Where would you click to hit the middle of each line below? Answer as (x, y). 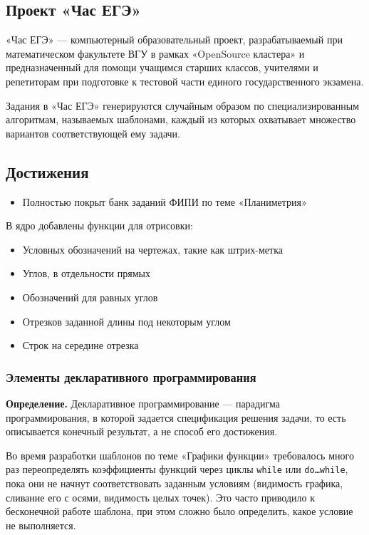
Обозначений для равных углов (90, 297)
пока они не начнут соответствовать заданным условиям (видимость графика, (175, 483)
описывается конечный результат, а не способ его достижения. (142, 431)
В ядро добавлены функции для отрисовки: (99, 225)
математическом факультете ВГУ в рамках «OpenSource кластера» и (155, 53)
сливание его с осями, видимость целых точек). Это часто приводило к (161, 497)
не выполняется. (41, 525)
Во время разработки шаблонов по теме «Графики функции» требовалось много (180, 455)
